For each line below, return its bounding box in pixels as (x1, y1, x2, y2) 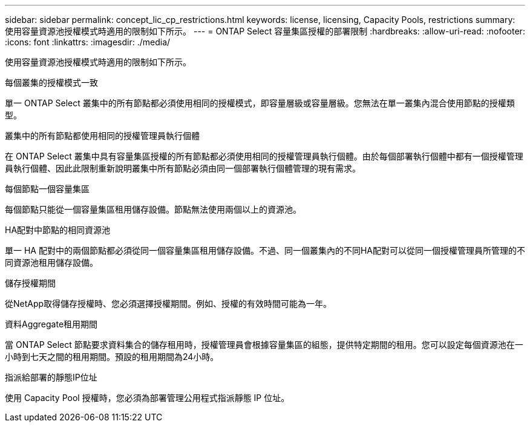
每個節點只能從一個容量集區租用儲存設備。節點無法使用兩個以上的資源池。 (5, 204, 301, 214)
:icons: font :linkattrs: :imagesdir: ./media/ (5, 37, 171, 47)
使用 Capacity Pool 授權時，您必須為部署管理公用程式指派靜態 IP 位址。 (5, 393, 290, 403)
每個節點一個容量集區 (5, 184, 90, 194)
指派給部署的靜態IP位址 (5, 372, 97, 382)
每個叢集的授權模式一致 (5, 77, 98, 88)
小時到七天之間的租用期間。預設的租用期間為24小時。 (5, 352, 219, 362)
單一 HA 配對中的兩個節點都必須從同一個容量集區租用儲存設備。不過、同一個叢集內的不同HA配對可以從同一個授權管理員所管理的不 (5, 245, 525, 255)
